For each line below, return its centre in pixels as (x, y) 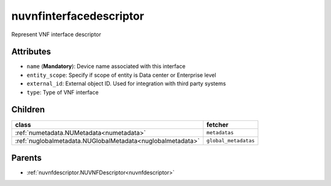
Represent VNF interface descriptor (56, 34)
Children (28, 110)
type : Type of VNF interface (63, 92)
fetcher (218, 125)
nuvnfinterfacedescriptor (78, 16)
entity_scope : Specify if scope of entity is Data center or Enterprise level (121, 75)
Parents (27, 157)
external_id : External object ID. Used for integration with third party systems (126, 83)
